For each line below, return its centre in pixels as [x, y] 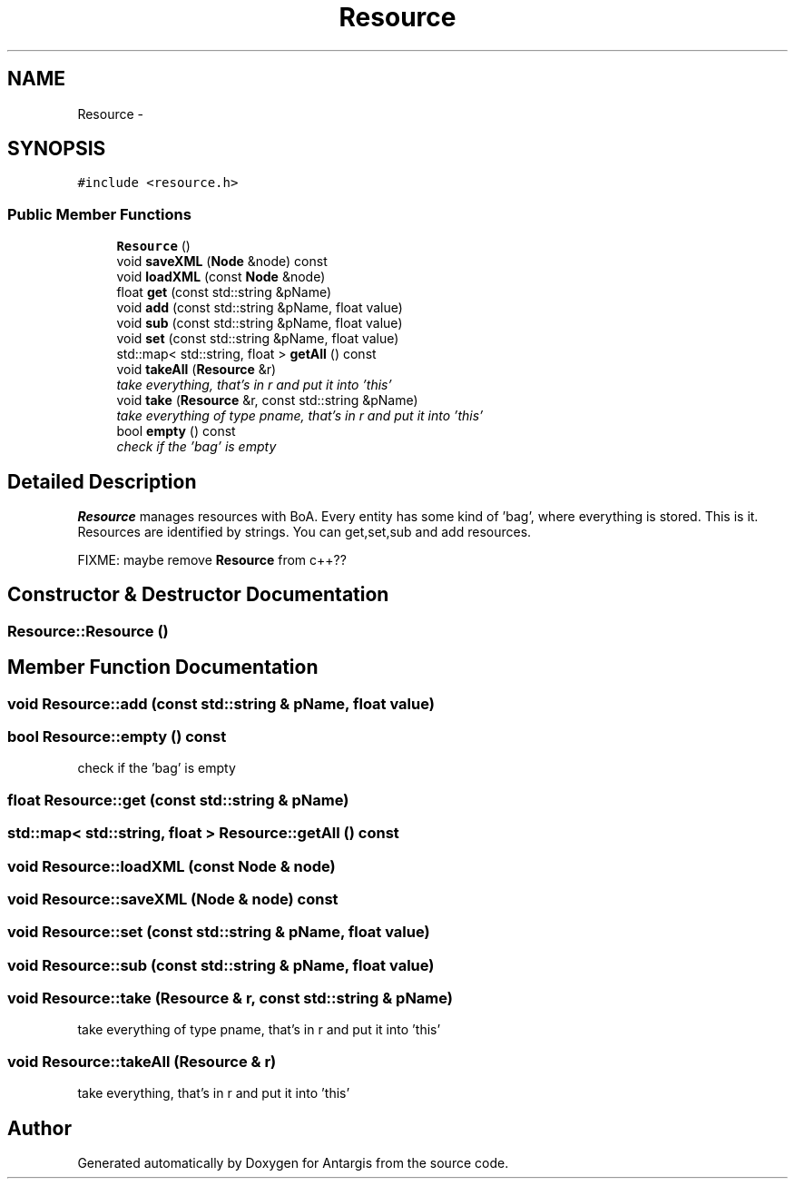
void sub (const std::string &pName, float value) [260, 323]
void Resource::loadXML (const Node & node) [172, 866]
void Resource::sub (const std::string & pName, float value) [221, 965]
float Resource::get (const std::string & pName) [178, 800]
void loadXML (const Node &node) [221, 277]
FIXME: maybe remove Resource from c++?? [212, 560]
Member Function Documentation [163, 667]
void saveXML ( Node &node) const [222, 262]
